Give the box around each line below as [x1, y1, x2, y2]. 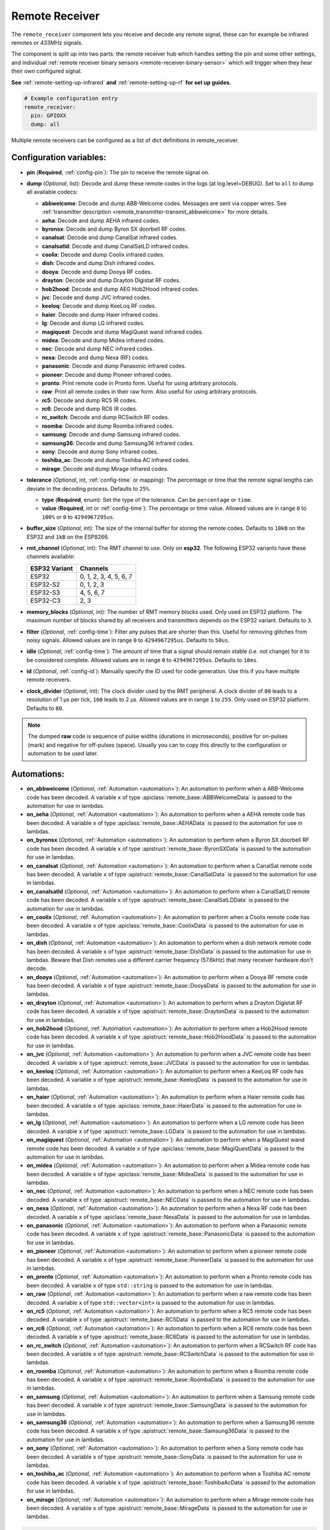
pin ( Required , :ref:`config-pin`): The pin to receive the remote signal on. [26, 168, 210, 176]
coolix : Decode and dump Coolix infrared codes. [42, 251, 165, 258]
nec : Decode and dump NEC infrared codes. [42, 345, 154, 353]
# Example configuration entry [24, 95, 119, 102]
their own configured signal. [11, 67, 82, 75]
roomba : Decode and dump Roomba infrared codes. [42, 422, 174, 430]
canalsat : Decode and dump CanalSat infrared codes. [42, 234, 178, 241]
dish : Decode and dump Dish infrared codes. [42, 259, 156, 267]
